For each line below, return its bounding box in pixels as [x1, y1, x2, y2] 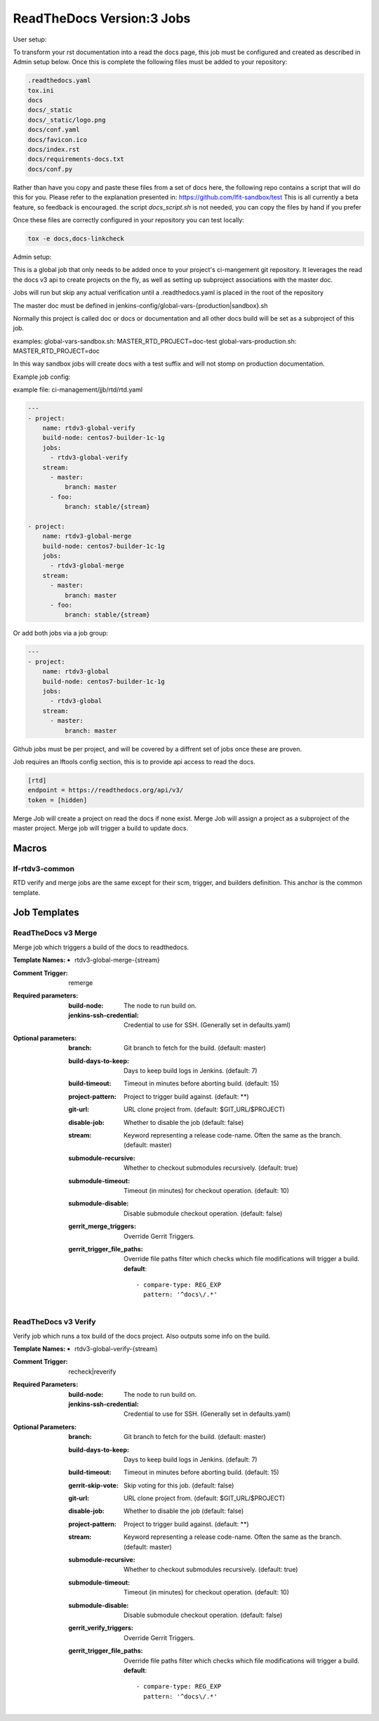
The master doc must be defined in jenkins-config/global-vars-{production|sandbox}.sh [13, 301, 268, 309]
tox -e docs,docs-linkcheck [27, 234, 124, 243]
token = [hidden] [27, 796, 88, 804]
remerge [68, 978, 93, 987]
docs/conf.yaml [27, 126, 80, 134]
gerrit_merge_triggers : [68, 1222, 137, 1230]
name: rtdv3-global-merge [42, 532, 132, 541]
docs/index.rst [27, 146, 80, 154]
